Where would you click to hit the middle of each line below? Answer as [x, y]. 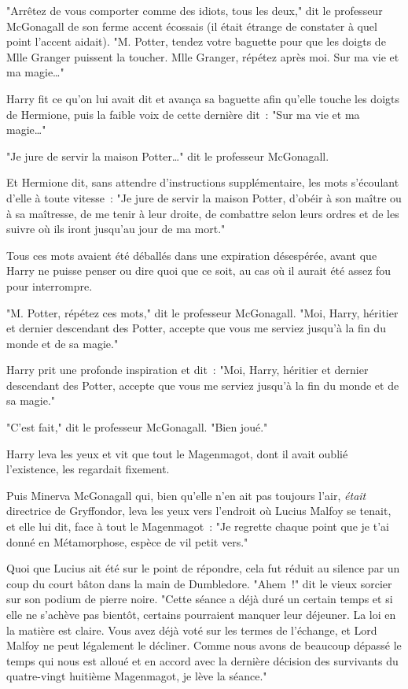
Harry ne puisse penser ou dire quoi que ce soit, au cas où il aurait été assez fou [199, 270]
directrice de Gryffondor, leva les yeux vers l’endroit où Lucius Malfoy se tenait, [199, 511]
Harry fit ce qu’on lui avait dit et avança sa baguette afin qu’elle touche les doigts [203, 98]
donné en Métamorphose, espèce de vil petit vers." [127, 541]
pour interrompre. [50, 285]
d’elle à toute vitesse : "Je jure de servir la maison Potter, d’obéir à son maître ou [204, 197]
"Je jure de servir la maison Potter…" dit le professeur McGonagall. [168, 156]
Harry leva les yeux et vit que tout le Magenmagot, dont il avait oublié [177, 453]
